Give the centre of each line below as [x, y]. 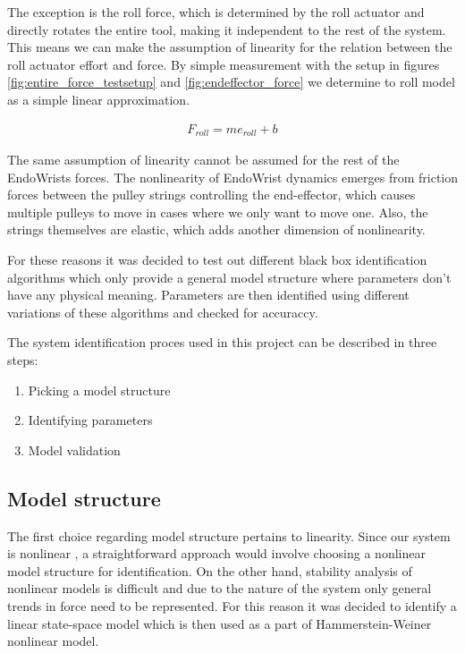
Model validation [74, 449]
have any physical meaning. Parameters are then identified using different [208, 295]
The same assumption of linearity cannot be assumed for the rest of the [203, 160]
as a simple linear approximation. [99, 99]
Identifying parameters [90, 420]
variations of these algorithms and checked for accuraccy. [163, 312]
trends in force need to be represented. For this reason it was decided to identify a [232, 605]
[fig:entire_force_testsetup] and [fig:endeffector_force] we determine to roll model [231, 82]
